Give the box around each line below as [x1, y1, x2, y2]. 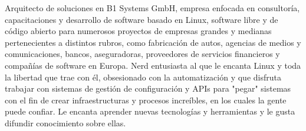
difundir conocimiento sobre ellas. [5, 116, 126, 129]
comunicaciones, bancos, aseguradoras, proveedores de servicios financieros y [5, 48, 280, 60]
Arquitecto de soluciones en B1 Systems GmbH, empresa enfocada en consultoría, [5, 2, 300, 14]
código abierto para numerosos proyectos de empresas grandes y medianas [5, 25, 272, 37]
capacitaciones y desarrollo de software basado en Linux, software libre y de [5, 13, 278, 25]
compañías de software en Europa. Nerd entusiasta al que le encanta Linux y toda [5, 59, 301, 71]
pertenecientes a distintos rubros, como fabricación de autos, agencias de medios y [5, 36, 301, 48]
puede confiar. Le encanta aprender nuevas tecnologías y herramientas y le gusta [5, 105, 295, 117]
